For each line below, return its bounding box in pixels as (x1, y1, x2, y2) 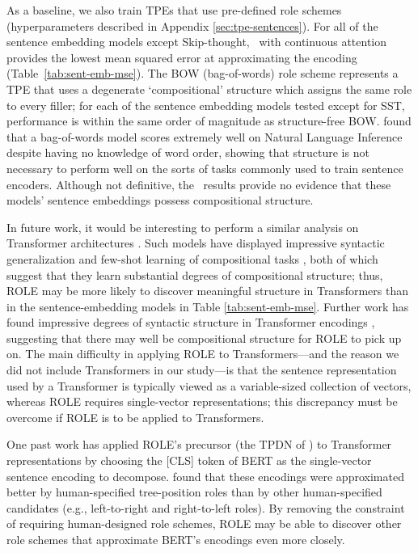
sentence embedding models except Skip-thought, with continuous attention (6, 33, 387, 50)
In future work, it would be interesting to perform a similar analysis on (6, 218, 359, 235)
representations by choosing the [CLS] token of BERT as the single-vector (6, 452, 372, 469)
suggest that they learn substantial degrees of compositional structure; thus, (6, 266, 383, 283)
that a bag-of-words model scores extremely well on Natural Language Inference (6, 128, 403, 145)
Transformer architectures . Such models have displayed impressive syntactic (6, 234, 385, 251)
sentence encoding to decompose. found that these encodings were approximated (6, 467, 404, 484)
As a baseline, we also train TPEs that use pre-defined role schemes (6, 2, 342, 18)
